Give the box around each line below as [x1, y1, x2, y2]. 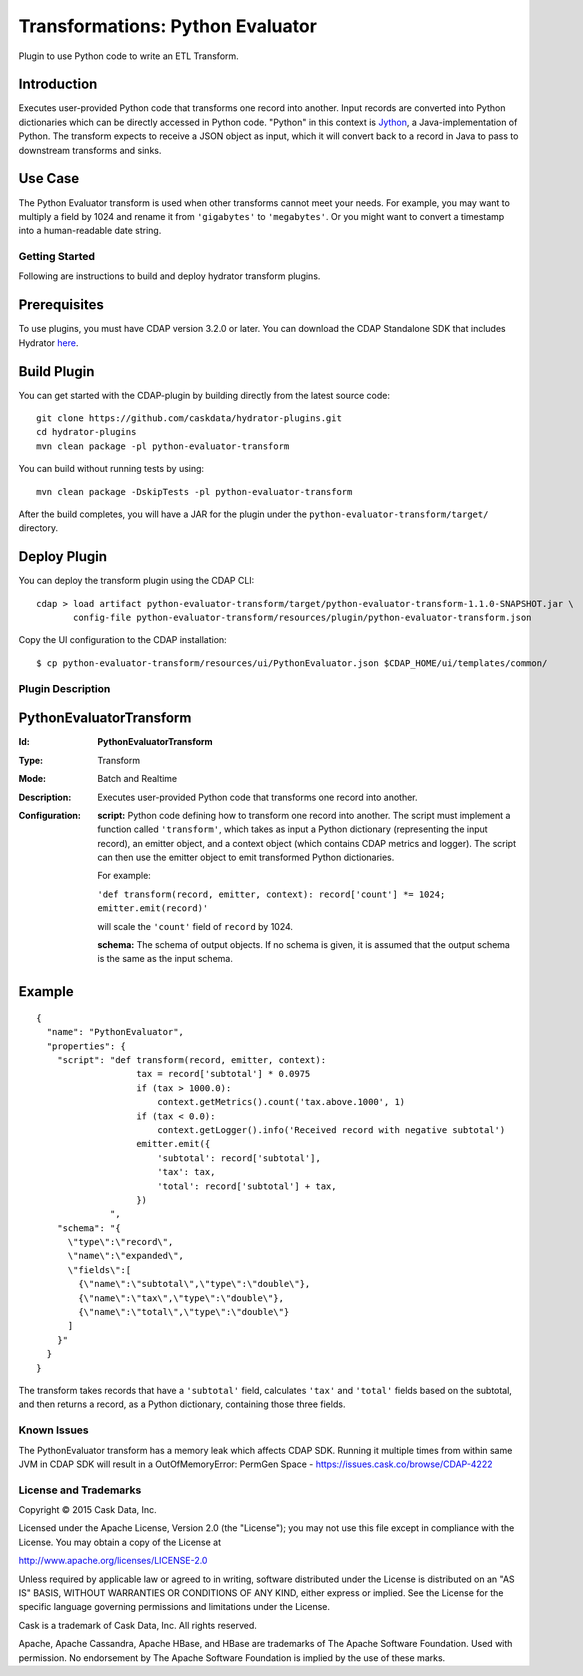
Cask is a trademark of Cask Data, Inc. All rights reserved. [18, 1619, 257, 1631]
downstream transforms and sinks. [18, 144, 162, 156]
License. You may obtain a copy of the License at [18, 1536, 222, 1548]
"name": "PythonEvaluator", [46, 1026, 185, 1038]
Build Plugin [18, 363, 95, 380]
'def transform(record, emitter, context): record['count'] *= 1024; [97, 888, 446, 900]
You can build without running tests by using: [18, 463, 205, 475]
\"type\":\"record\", [67, 1236, 174, 1248]
